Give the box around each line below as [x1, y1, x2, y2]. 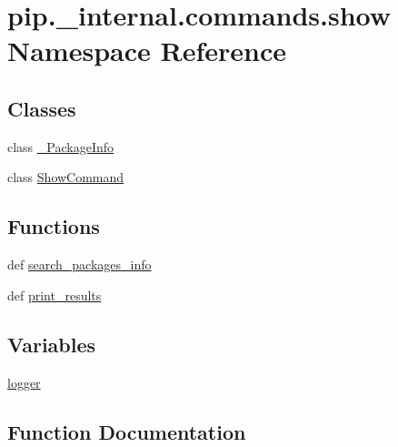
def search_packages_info [7, 255, 152, 274]
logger [7, 372, 41, 391]
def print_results [7, 285, 102, 304]
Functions [7, 212, 100, 240]
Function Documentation [7, 417, 246, 445]
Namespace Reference [7, 32, 286, 69]
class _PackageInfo [7, 137, 114, 156]
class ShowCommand [7, 168, 124, 187]
